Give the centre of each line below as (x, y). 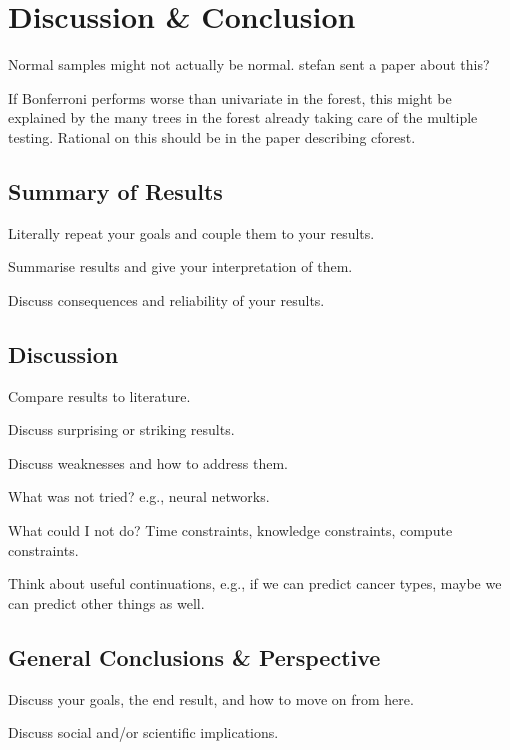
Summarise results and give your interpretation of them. (180, 266)
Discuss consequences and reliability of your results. (166, 299)
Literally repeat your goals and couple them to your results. (191, 232)
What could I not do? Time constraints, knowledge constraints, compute (230, 530)
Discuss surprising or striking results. (121, 429)
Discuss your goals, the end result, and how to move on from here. (211, 698)
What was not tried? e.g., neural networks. (139, 496)
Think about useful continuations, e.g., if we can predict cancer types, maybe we (255, 583)
